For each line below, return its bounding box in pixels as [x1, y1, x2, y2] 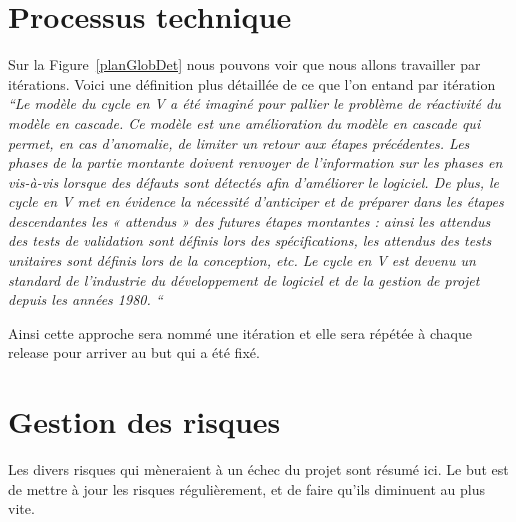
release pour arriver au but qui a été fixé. [8, 342, 260, 363]
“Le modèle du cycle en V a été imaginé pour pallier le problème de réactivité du [8, 93, 501, 114]
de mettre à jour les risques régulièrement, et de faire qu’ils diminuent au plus [8, 478, 485, 499]
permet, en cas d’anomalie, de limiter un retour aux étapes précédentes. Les [8, 132, 470, 153]
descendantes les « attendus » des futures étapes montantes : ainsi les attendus [8, 210, 491, 231]
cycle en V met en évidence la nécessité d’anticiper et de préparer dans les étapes [8, 191, 504, 212]
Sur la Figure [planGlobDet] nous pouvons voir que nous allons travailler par [8, 54, 481, 75]
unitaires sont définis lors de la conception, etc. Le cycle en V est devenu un [8, 250, 476, 271]
